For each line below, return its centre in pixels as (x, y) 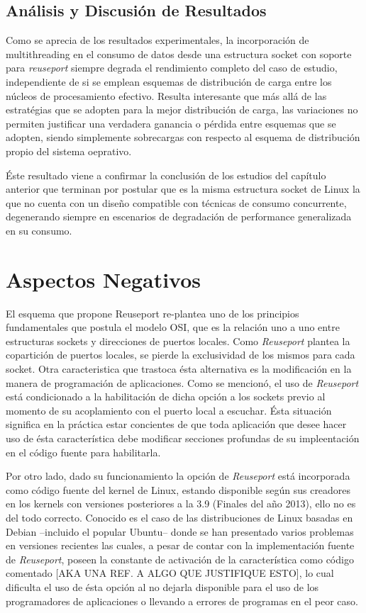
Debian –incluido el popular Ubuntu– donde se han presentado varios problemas (180, 531)
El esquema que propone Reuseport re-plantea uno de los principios (152, 313)
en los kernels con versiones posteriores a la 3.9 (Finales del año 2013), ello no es (181, 504)
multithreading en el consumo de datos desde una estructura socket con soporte (179, 54)
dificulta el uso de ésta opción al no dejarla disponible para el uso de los (162, 586)
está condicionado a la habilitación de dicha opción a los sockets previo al (166, 397)
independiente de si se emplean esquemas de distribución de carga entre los (169, 81)
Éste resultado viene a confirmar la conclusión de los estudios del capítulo (166, 175)
